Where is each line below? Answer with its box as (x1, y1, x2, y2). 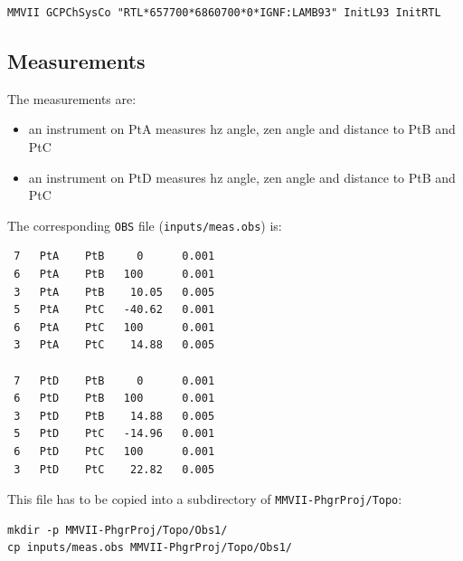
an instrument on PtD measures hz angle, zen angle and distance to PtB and (28, 167, 456, 186)
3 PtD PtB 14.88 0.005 (14, 409, 215, 423)
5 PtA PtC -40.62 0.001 (14, 303, 215, 317)
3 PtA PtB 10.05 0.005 (14, 285, 215, 299)
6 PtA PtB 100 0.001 (14, 268, 215, 281)
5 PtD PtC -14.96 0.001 (14, 427, 215, 441)
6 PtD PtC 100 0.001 (14, 444, 215, 458)
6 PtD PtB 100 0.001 (14, 392, 215, 405)
